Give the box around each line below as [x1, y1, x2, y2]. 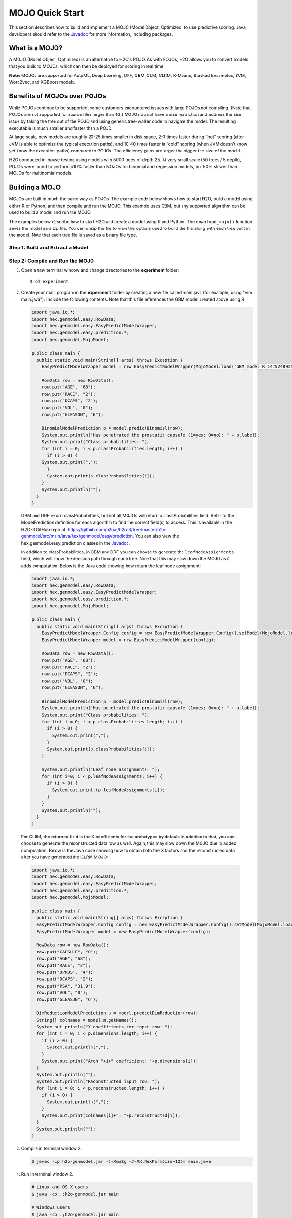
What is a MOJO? [9, 44, 63, 52]
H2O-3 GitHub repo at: [21, 526, 67, 532]
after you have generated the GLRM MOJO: [21, 854, 108, 860]
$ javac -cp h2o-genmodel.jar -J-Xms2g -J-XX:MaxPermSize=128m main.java [31, 1159, 211, 1164]
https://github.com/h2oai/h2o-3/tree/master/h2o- [67, 526, 167, 532]
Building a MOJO [9, 183, 61, 191]
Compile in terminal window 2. [21, 1145, 82, 1152]
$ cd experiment [30, 279, 69, 285]
